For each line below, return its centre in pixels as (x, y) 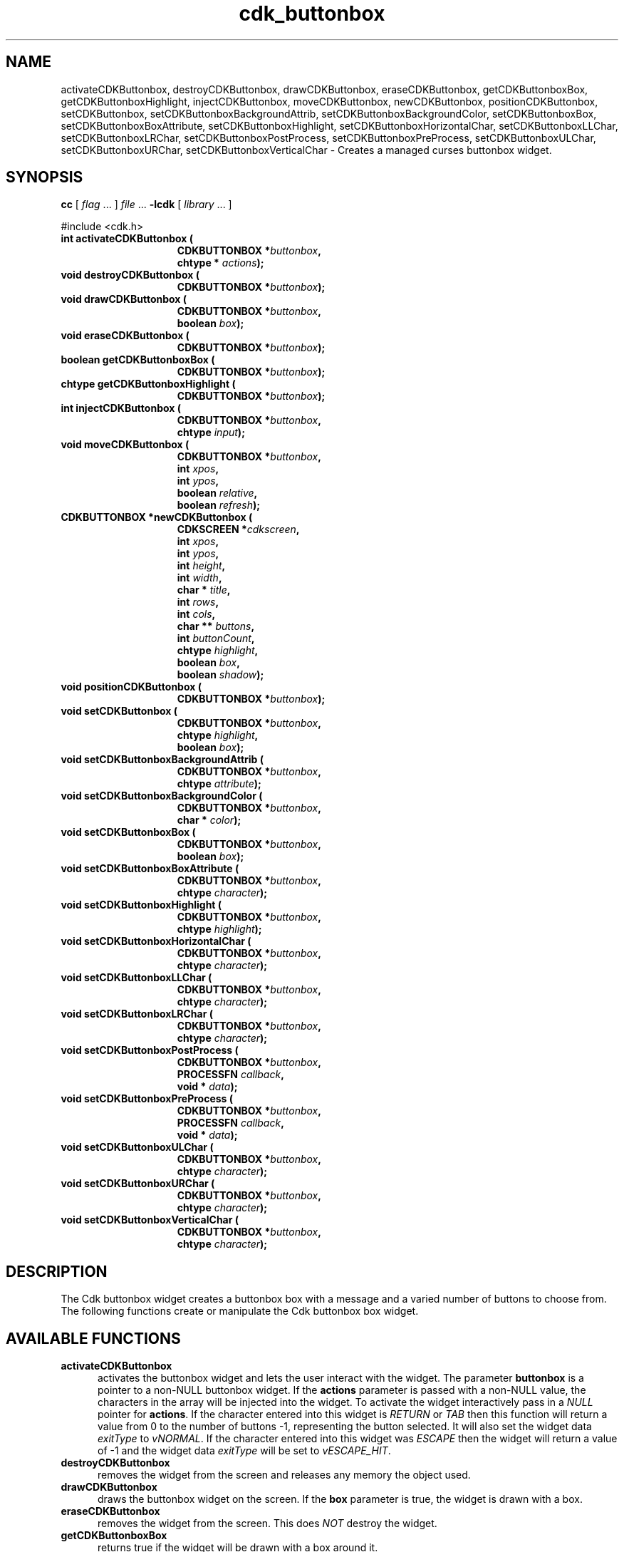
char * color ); (209, 820)
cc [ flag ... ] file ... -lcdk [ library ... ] (146, 205)
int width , (199, 578)
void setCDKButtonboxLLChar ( (136, 978)
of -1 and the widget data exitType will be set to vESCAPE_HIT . (244, 1451)
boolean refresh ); (219, 505)
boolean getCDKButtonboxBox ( (138, 360)
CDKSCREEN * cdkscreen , (238, 529)
